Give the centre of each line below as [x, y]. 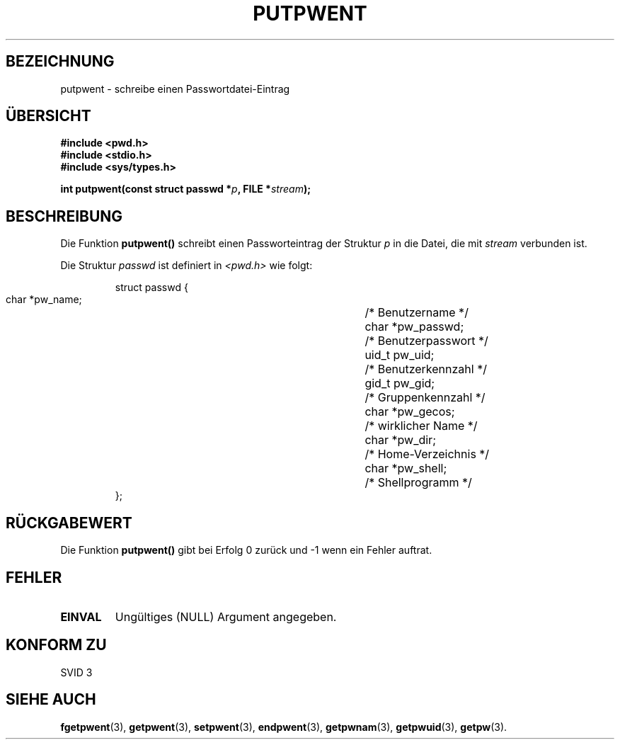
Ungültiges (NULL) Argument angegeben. [226, 616]
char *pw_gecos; [410, 412]
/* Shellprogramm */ [418, 483]
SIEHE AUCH [51, 700]
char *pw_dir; [400, 440]
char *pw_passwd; [414, 327]
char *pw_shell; [406, 468]
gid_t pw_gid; [400, 383]
